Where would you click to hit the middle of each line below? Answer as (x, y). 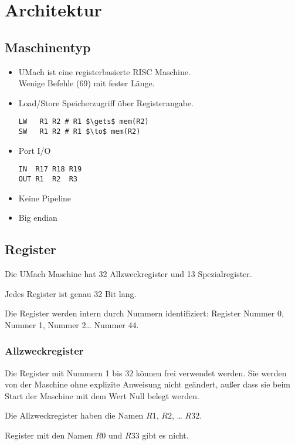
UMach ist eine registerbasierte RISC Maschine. (104, 71)
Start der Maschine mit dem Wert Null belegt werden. (102, 395)
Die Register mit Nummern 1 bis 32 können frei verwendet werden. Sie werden (146, 372)
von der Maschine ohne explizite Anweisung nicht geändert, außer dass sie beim (147, 384)
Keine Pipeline (45, 198)
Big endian (38, 218)
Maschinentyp (48, 47)
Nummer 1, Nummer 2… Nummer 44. (72, 324)
